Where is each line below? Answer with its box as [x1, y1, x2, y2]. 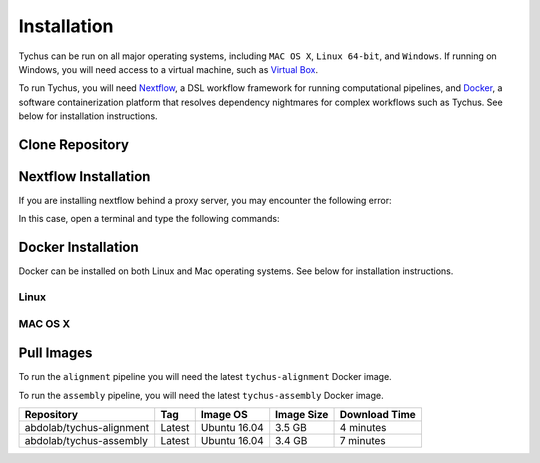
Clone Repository [18, 136, 130, 153]
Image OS [200, 408, 249, 422]
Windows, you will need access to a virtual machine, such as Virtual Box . [18, 63, 319, 75]
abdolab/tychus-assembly [24, 434, 149, 448]
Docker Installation [18, 239, 139, 256]
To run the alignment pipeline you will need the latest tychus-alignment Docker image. [18, 371, 392, 383]
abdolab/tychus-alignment [24, 421, 150, 435]
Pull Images [18, 345, 93, 362]
